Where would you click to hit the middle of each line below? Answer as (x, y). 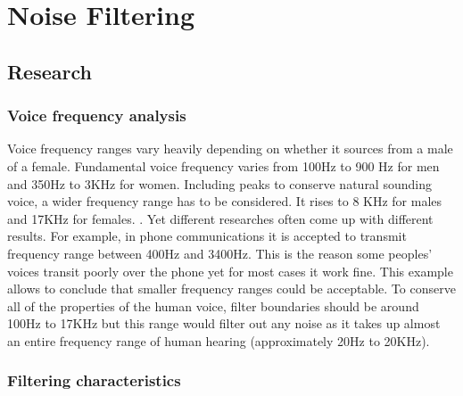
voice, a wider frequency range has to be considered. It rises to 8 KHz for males (225, 201)
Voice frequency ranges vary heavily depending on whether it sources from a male (230, 148)
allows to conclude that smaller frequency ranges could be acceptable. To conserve (231, 289)
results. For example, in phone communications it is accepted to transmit (207, 236)
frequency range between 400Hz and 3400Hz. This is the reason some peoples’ (220, 253)
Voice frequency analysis (97, 115)
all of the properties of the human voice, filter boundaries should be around (213, 305)
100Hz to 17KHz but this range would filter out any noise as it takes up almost (224, 323)
